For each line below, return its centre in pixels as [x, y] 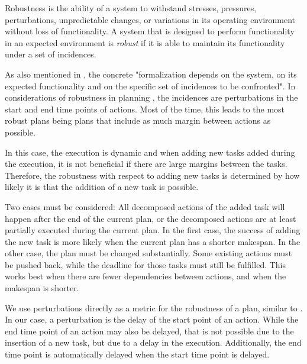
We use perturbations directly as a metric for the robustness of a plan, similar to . [154, 307]
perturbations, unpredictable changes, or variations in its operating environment [150, 19]
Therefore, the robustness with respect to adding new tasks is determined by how [152, 175]
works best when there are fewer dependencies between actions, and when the [146, 276]
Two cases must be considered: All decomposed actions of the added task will [145, 206]
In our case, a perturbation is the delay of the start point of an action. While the [152, 319]
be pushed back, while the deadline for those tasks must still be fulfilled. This [146, 264]
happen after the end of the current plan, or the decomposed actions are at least [151, 218]
